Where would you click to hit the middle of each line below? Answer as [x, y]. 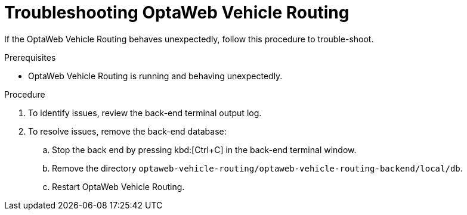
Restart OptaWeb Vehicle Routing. [118, 186]
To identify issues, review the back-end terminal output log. [145, 113]
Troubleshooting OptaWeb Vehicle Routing [177, 13]
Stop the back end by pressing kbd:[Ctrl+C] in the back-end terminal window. [204, 149]
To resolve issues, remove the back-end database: [127, 131]
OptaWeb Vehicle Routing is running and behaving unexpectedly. [155, 76]
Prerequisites [30, 57]
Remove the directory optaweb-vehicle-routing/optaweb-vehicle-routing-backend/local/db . [257, 168]
